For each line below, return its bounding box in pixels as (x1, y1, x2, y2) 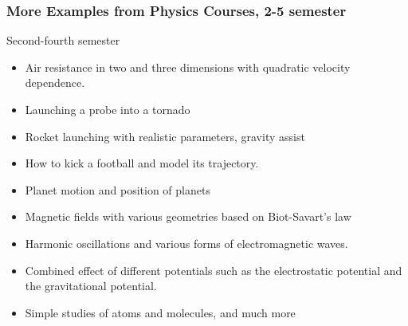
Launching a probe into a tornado (25, 101, 190, 117)
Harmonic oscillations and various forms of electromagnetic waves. (25, 234, 348, 251)
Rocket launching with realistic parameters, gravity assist (25, 128, 305, 144)
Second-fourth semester (6, 32, 120, 49)
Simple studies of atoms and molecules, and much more (25, 304, 296, 320)
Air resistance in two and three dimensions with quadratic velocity (25, 58, 351, 75)
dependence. (25, 74, 85, 91)
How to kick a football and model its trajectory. (25, 155, 259, 171)
